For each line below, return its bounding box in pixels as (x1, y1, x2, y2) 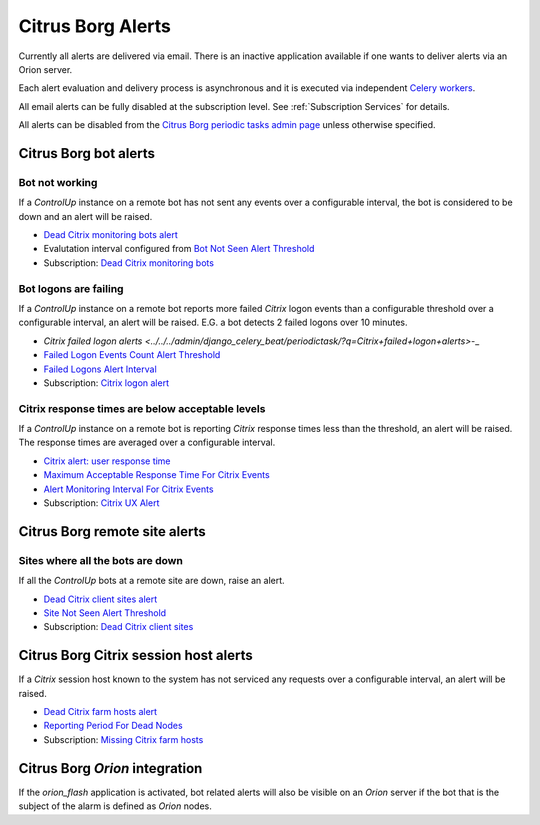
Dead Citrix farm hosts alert (43, 706, 158, 718)
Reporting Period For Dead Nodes (43, 720, 184, 732)
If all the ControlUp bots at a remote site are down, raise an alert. (18, 575, 285, 587)
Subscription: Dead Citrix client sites (43, 621, 194, 633)
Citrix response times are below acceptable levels (18, 401, 266, 415)
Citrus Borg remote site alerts (18, 523, 206, 540)
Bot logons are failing (18, 281, 124, 295)
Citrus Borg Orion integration (18, 760, 203, 777)
